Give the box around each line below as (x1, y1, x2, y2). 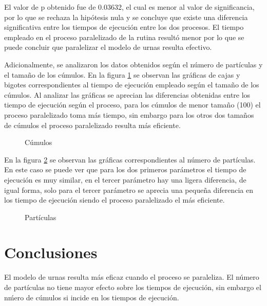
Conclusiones (4, 242, 98, 263)
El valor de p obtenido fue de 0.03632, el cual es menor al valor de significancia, (4, 2, 255, 12)
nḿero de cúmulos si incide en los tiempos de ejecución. (4, 292, 179, 302)
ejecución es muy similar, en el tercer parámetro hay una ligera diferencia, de (4, 174, 246, 185)
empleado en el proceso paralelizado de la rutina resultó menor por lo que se (4, 31, 244, 42)
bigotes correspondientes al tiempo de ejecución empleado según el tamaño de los (4, 79, 259, 90)
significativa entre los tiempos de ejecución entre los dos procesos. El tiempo (4, 22, 244, 32)
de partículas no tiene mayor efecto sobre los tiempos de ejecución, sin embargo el (4, 282, 261, 292)
